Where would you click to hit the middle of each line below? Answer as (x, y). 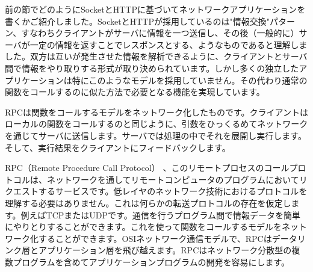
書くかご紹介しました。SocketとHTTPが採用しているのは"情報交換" (137, 21)
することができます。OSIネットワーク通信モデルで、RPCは (155, 238)
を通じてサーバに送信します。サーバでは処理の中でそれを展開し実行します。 (156, 135)
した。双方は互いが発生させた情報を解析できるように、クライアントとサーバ (156, 56)
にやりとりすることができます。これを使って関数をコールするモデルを (143, 227)
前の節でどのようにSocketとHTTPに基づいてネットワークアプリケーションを (155, 9)
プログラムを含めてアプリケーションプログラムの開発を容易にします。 (151, 261)
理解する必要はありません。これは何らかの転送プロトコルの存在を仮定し (148, 202)
